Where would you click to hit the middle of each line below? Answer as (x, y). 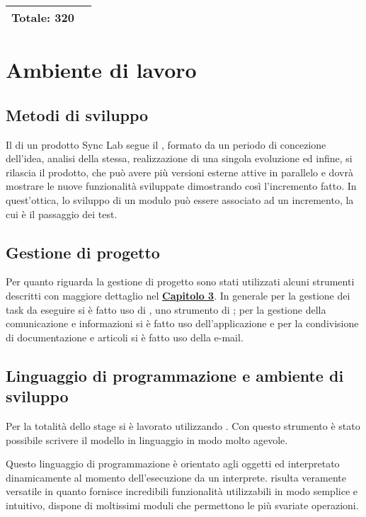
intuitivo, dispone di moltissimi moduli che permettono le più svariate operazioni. (182, 505)
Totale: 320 (43, 17)
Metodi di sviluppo (77, 114)
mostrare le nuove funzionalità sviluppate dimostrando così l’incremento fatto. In (181, 186)
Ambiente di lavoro (101, 70)
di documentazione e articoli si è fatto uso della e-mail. (125, 337)
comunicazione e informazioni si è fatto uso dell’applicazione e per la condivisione (182, 323)
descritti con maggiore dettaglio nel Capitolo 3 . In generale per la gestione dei (178, 295)
